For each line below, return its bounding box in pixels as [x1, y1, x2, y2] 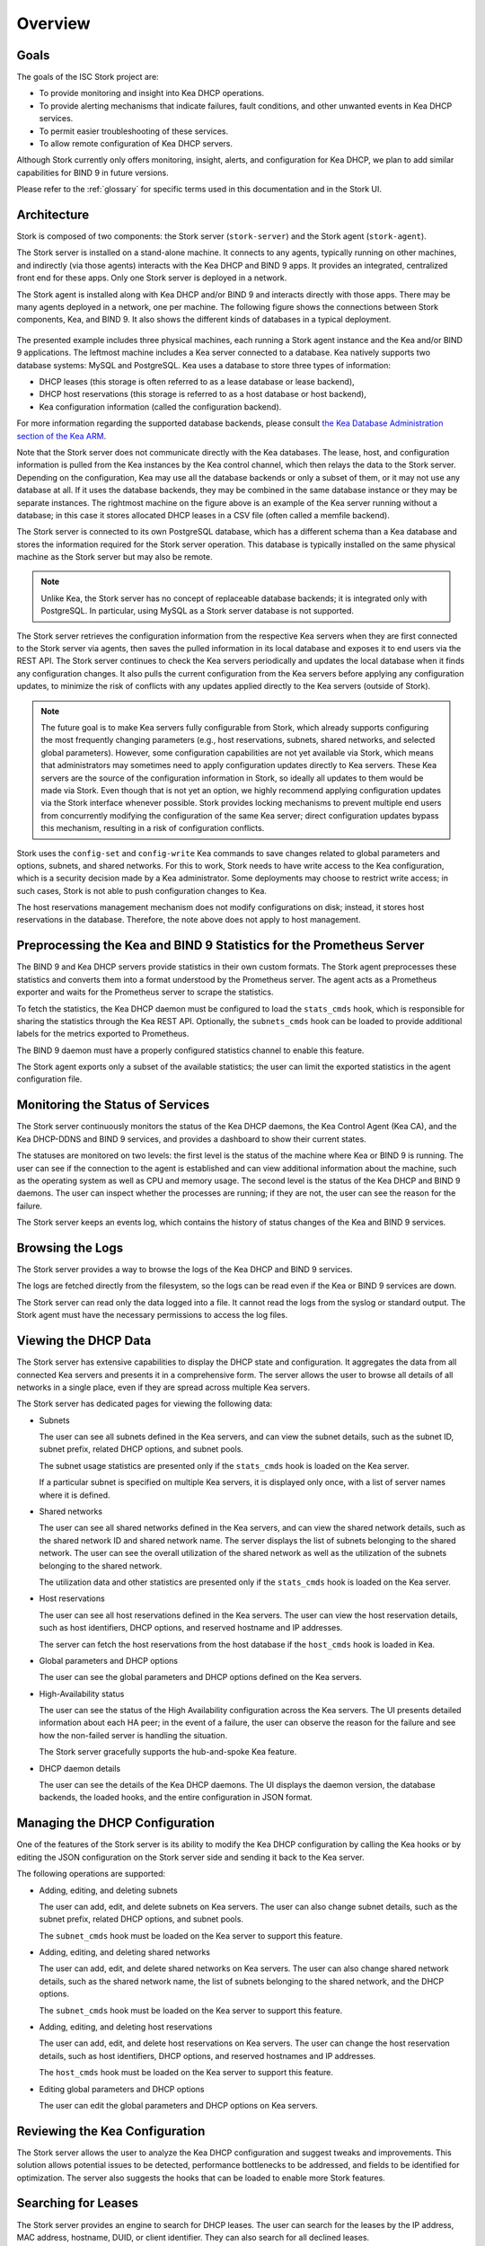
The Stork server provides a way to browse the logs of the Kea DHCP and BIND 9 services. [16, 1264, 353, 1275]
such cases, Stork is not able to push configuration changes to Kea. [16, 885, 267, 896]
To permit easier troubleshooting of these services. [39, 126, 229, 137]
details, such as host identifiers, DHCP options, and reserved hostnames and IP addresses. [39, 2050, 376, 2061]
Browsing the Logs [16, 1240, 124, 1255]
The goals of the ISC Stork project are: [16, 72, 159, 83]
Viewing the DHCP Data [16, 1333, 152, 1348]
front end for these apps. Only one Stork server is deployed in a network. [16, 272, 287, 283]
